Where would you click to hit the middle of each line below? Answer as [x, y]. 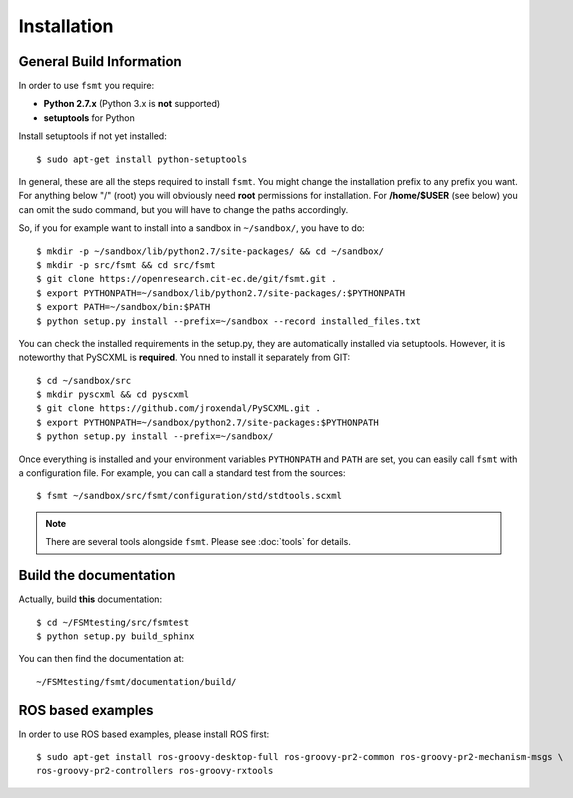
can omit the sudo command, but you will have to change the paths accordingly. [183, 209]
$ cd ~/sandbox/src [84, 380]
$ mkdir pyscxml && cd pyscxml [113, 394]
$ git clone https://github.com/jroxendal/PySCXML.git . [179, 408]
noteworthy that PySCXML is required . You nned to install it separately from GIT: [184, 357]
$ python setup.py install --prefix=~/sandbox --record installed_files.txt [229, 321]
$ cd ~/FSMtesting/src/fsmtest [113, 622]
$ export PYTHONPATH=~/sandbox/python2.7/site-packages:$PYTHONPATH [207, 422]
